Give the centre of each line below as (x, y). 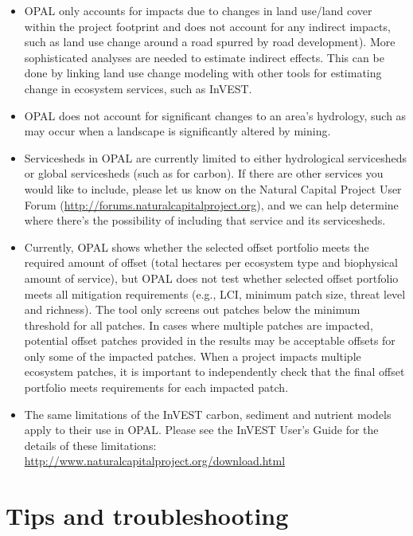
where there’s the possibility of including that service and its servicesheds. (205, 220)
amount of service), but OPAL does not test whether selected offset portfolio (211, 278)
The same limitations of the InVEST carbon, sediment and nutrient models (208, 414)
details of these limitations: (90, 445)
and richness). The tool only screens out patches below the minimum (192, 309)
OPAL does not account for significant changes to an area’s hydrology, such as (215, 115)
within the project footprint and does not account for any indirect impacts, (207, 26)
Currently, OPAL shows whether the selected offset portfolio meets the (197, 246)
